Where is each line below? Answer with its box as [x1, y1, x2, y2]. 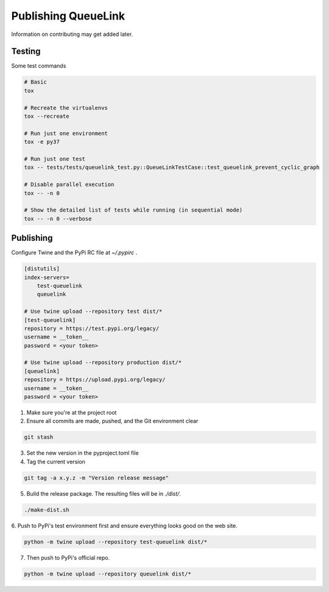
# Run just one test [24, 155, 85, 162]
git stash [24, 433, 54, 441]
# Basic [24, 79, 47, 85]
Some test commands [11, 62, 66, 70]
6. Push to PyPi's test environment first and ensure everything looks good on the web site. [11, 522, 238, 529]
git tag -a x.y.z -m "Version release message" [24, 474, 169, 481]
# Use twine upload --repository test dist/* [24, 308, 163, 315]
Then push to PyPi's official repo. [26, 554, 110, 561]
